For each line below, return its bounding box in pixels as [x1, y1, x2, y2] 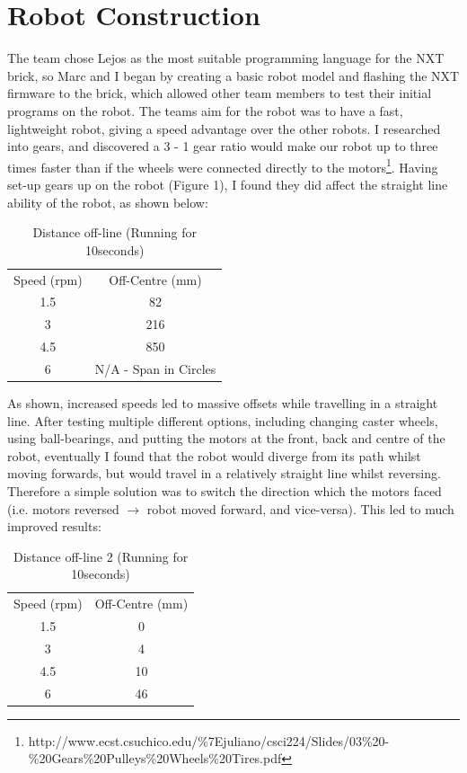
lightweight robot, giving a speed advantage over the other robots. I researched [7, 119, 441, 138]
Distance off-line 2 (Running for [13, 546, 189, 565]
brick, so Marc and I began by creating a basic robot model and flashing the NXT [7, 66, 460, 84]
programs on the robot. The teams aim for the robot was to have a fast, [7, 101, 403, 120]
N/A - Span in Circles [94, 359, 216, 378]
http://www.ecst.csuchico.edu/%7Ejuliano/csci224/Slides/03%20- [28, 731, 390, 750]
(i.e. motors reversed [7, 499, 119, 518]
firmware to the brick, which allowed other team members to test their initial [7, 84, 432, 102]
